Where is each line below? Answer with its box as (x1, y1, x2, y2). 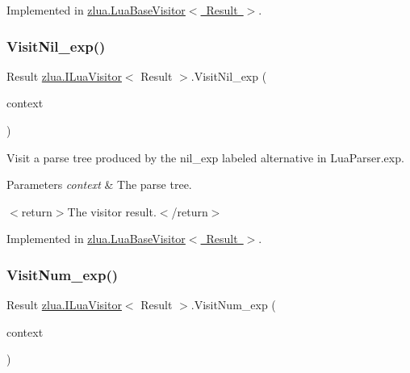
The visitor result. (67, 203, 157, 220)
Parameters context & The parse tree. (6, 176, 192, 193)
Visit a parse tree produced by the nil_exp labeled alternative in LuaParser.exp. (6, 149, 404, 166)
